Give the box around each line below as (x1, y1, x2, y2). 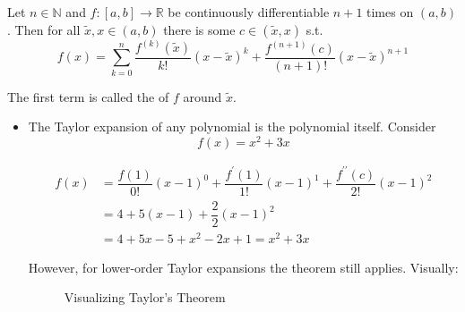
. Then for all (7, 20, 81, 38)
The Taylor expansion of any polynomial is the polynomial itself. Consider (28, 117, 436, 136)
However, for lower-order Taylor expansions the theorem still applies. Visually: (28, 257, 459, 276)
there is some (163, 20, 236, 38)
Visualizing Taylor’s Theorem (64, 288, 226, 307)
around (183, 87, 222, 105)
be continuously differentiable (168, 3, 330, 21)
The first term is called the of (7, 87, 169, 105)
